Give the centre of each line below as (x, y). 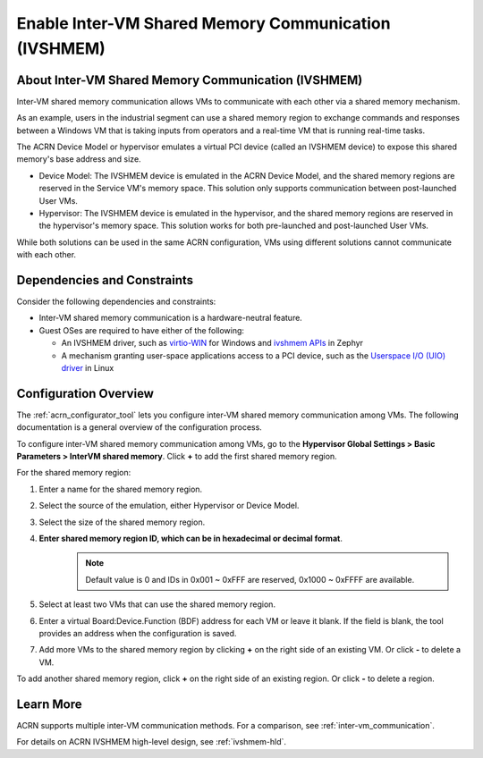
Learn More (49, 704)
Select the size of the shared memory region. (122, 522)
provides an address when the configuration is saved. (138, 633)
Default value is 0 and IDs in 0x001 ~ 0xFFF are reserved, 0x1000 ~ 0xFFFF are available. (250, 579)
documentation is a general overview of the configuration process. (140, 427)
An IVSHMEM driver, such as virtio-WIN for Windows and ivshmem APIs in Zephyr (212, 343)
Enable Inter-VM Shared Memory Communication (203, 23)
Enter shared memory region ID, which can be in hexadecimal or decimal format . (191, 539)
